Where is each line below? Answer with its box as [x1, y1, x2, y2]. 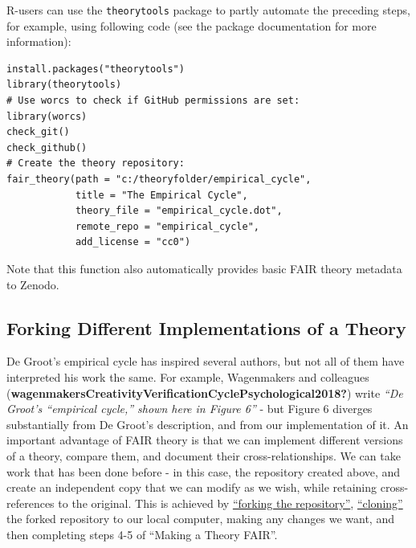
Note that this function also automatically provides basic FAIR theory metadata [6, 260, 402, 276]
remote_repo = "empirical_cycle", [75, 220, 259, 232]
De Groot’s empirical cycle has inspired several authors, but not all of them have [6, 353, 405, 370]
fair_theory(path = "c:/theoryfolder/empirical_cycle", [6, 174, 312, 185]
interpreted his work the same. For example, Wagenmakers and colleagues [6, 368, 369, 385]
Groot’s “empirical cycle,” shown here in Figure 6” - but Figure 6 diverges [6, 400, 373, 417]
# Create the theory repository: [6, 157, 185, 170]
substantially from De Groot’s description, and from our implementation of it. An [6, 415, 409, 432]
